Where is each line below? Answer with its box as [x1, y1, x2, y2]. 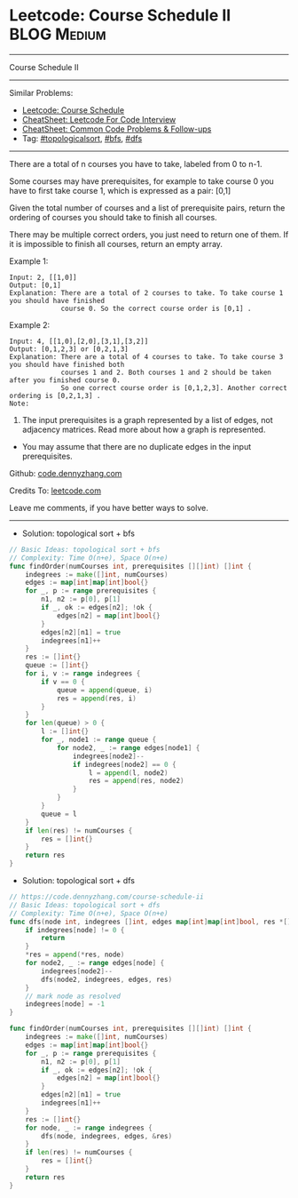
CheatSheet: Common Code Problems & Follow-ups [21, 124, 212, 134]
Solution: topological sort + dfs [21, 875, 136, 886]
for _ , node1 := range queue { [41, 735, 157, 745]
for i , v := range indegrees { [25, 669, 141, 678]
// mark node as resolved [25, 992, 122, 1001]
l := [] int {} [41, 727, 90, 736]
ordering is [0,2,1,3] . [9, 391, 101, 400]
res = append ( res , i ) [56, 694, 137, 703]
